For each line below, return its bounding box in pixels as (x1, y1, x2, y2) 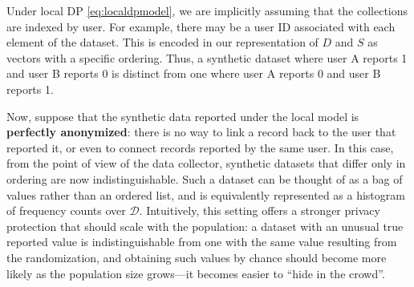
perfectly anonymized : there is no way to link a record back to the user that (6, 123, 396, 140)
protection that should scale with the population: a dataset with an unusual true (6, 217, 404, 234)
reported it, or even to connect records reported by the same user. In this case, (6, 139, 394, 156)
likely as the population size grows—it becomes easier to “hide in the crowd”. (6, 265, 385, 281)
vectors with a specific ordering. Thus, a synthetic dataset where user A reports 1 (6, 49, 408, 66)
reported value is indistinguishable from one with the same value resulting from (6, 233, 397, 250)
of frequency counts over (6, 202, 126, 219)
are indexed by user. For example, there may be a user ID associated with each (6, 18, 396, 34)
